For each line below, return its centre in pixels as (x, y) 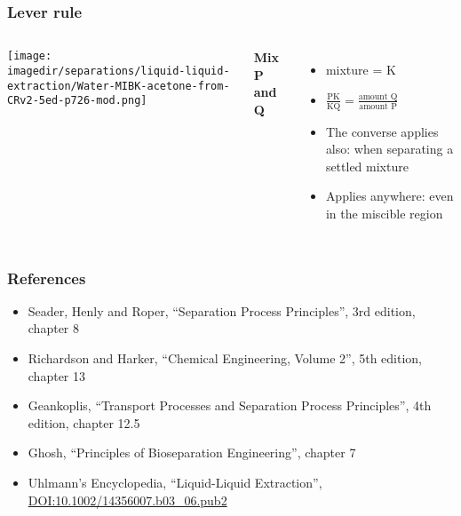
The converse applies (382, 131)
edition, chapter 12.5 (84, 422)
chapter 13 (57, 375)
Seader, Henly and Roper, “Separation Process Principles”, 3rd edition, (222, 310)
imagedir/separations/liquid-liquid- (119, 71)
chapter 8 (54, 328)
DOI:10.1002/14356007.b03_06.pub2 (127, 500)
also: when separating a (389, 149)
